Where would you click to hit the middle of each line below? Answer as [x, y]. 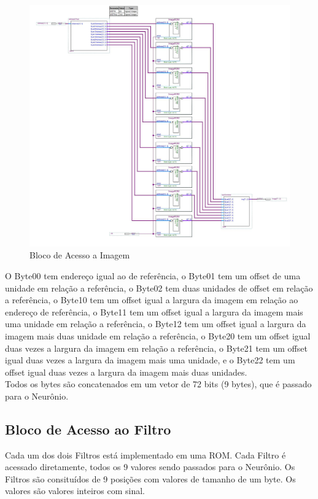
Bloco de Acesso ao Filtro [88, 429]
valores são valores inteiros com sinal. [75, 491]
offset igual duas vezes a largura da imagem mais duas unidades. [126, 372]
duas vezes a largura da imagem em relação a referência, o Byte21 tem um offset [156, 348]
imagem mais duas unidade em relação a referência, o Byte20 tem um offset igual [158, 335]
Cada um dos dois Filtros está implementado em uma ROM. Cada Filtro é [145, 455]
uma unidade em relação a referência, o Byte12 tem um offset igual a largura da [156, 324]
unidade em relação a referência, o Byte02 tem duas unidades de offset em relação [159, 288]
